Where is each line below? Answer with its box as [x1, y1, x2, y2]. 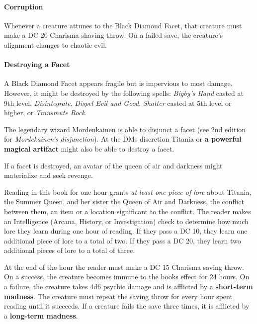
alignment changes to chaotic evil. [4, 39, 107, 50]
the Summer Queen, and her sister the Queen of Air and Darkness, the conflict [4, 196, 244, 207]
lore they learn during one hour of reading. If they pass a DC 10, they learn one [4, 226, 248, 236]
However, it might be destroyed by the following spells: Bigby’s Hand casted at [4, 87, 244, 98]
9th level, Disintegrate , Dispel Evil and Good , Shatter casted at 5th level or [4, 97, 232, 108]
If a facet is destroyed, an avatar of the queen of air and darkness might [4, 160, 223, 170]
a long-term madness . [4, 310, 78, 321]
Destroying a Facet [4, 59, 70, 70]
